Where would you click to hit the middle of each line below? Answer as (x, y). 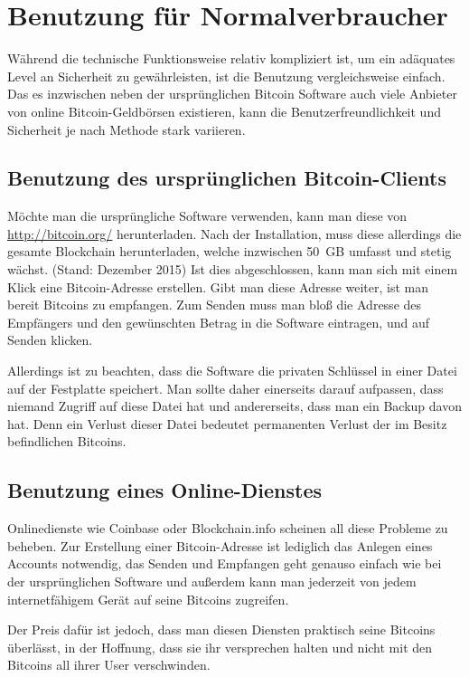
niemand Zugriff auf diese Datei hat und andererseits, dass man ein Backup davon (234, 406)
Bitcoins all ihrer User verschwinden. (109, 665)
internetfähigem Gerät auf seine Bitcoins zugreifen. (148, 599)
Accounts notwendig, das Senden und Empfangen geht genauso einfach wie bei (225, 563)
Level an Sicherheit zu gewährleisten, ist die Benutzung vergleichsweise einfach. (226, 76)
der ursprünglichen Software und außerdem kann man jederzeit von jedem (212, 581)
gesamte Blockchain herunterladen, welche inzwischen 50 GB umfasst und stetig (230, 251)
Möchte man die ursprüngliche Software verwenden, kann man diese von (207, 216)
